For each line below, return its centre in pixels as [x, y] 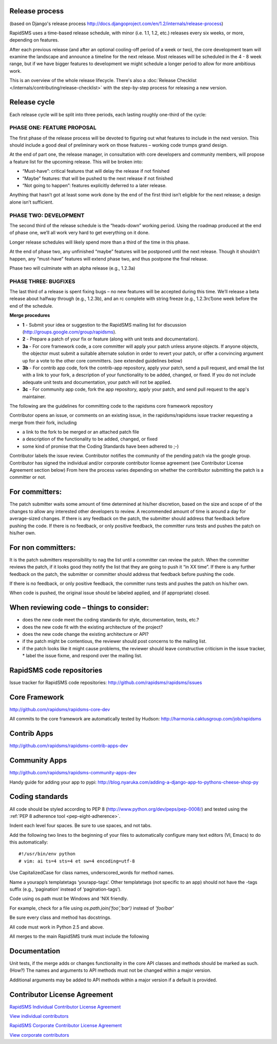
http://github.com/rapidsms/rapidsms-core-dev [60, 710]
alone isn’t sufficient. [32, 202]
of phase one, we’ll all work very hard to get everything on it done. [80, 233]
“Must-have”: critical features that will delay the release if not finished [96, 171]
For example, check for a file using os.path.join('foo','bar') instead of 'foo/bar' [92, 908]
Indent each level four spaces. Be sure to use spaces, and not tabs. [81, 826]
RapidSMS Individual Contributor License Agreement [65, 1007]
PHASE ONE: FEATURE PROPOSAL [53, 128]
